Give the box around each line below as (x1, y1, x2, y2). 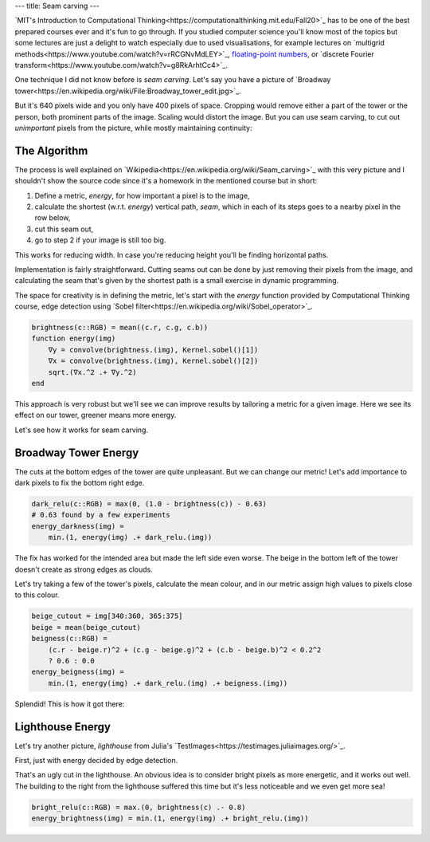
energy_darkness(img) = (31, 521, 125, 530)
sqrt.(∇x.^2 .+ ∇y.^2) (48, 368, 137, 376)
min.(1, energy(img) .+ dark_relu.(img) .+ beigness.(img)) (48, 679, 288, 687)
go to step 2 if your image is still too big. (34, 235, 166, 245)
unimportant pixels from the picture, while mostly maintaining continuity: (14, 123, 252, 132)
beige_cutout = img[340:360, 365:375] (31, 612, 183, 621)
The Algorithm (14, 144, 88, 157)
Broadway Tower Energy (14, 446, 139, 459)
